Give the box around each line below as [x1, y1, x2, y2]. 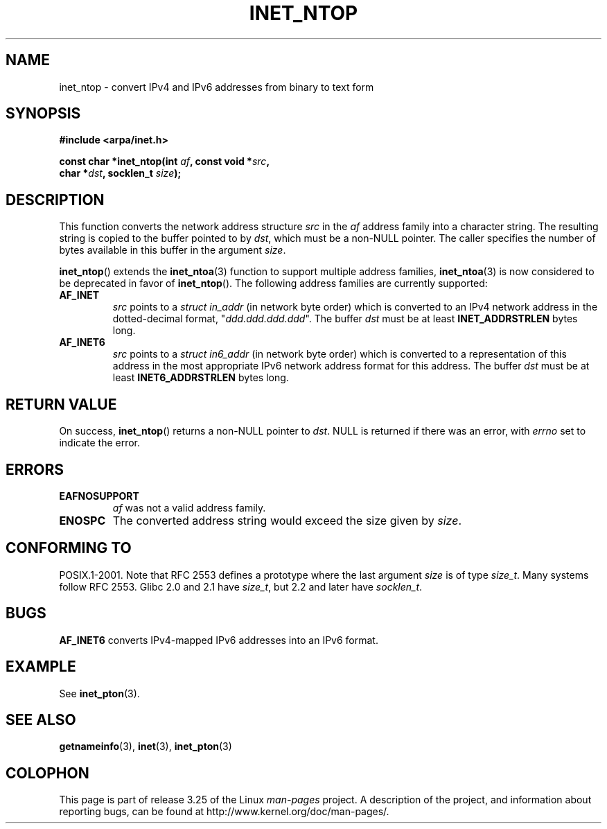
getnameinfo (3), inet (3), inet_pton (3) [59, 740, 232, 753]
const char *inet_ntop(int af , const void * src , [59, 155, 270, 168]
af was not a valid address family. [112, 501, 266, 514]
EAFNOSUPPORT [59, 489, 139, 502]
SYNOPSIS [6, 105, 81, 123]
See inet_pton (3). [59, 687, 140, 699]
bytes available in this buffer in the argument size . [59, 244, 286, 256]
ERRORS [6, 460, 64, 478]
